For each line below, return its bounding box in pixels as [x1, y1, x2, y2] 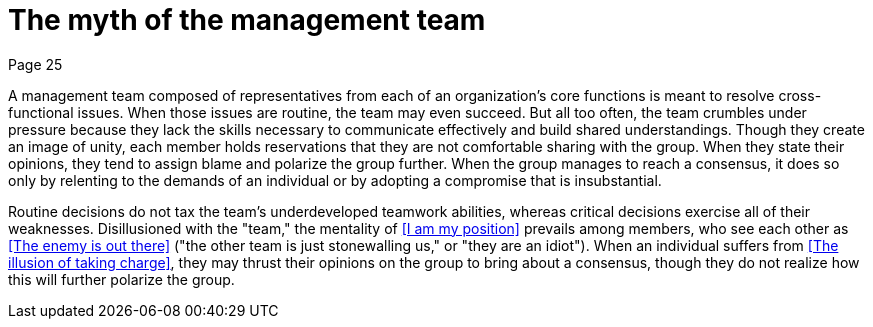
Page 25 [8, 55, 63, 73]
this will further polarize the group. [8, 270, 235, 288]
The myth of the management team [8, 3, 486, 37]
